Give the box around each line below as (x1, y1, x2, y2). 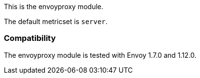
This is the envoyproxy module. (4, 2, 103, 11)
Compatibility (4, 33, 56, 43)
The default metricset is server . (4, 17, 108, 26)
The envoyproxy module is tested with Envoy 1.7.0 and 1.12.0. (4, 51, 197, 59)
